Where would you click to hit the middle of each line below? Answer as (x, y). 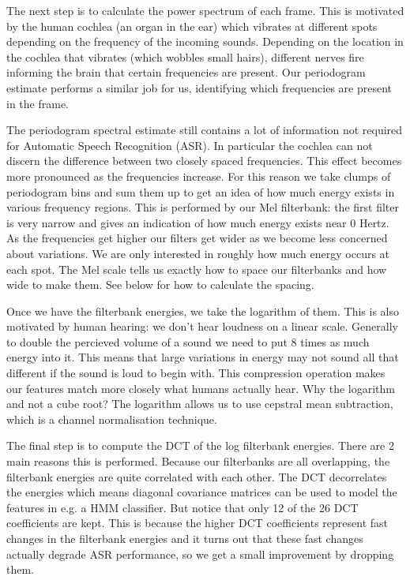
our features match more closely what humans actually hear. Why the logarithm (201, 388)
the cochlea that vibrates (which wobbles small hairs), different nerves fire (185, 56)
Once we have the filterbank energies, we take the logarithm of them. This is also (203, 311)
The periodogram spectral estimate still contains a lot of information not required (205, 130)
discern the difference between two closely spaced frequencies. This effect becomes (204, 161)
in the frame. (38, 103)
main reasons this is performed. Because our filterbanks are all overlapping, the (198, 461)
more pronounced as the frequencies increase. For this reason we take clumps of (199, 176)
